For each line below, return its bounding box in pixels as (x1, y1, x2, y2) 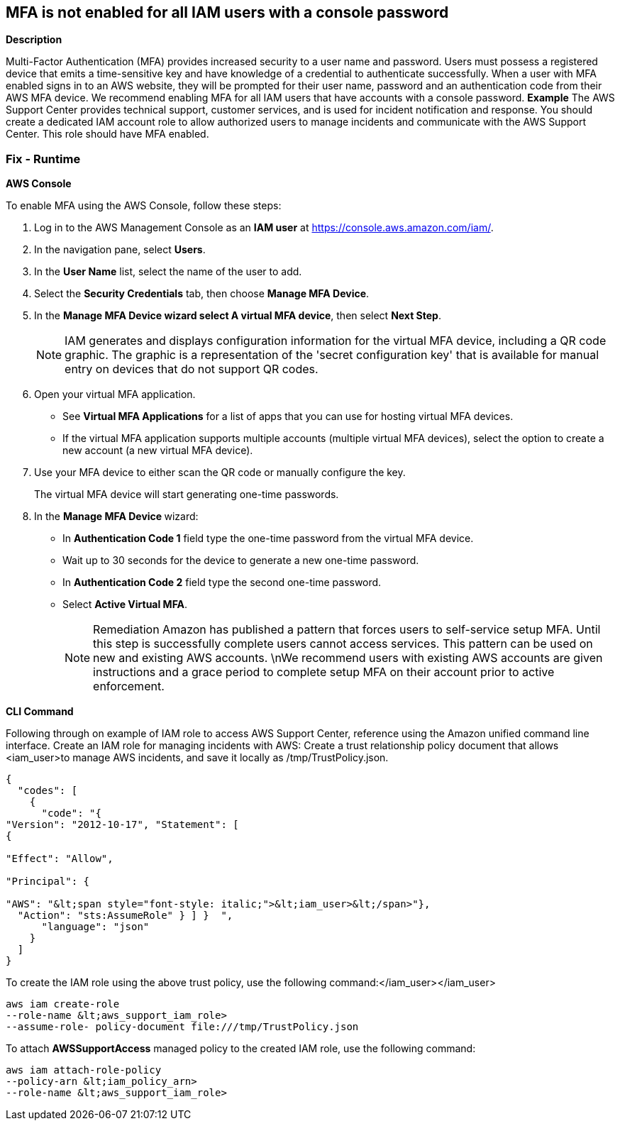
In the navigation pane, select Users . (34, 243, 206, 256)
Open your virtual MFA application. (34, 388, 196, 401)
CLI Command (6, 705, 74, 718)
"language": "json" (41, 921, 150, 933)
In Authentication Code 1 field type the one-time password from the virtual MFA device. (62, 532, 474, 545)
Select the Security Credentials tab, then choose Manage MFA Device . (34, 287, 370, 300)
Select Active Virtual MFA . (62, 598, 188, 611)
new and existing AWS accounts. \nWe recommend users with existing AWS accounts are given (93, 651, 603, 666)
